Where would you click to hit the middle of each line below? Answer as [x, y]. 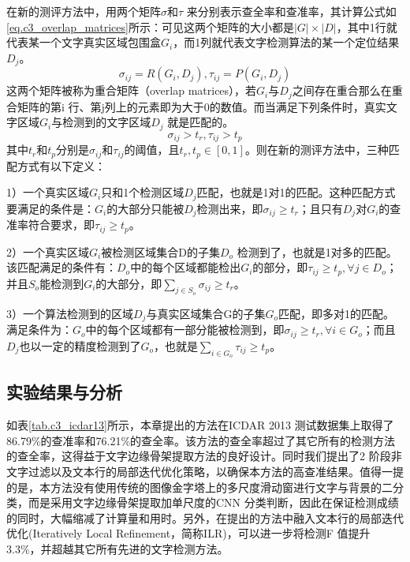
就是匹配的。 [201, 122]
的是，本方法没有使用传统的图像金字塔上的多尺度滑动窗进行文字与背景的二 [199, 487]
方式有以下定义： [61, 165]
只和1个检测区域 [143, 192]
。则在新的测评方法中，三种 [317, 150]
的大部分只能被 [145, 208]
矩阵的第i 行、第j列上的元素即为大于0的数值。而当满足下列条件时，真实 [201, 106]
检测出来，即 [230, 208]
